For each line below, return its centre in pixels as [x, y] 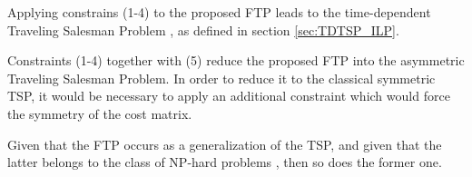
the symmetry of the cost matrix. [100, 113]
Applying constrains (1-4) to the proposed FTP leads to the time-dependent [219, 12]
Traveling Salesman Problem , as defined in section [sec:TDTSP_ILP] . [203, 29]
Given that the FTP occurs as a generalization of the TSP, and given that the [225, 144]
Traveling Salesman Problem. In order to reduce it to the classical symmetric [221, 78]
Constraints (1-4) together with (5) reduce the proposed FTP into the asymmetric [236, 60]
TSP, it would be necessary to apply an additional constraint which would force [229, 96]
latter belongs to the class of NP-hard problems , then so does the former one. [225, 162]
